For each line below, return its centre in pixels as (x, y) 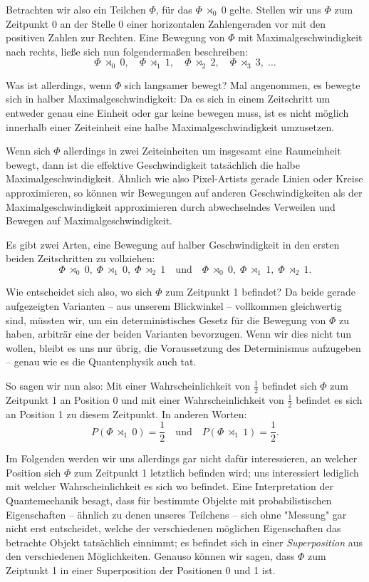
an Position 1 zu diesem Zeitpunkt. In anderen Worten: (126, 414)
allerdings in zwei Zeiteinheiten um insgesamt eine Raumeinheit (202, 151)
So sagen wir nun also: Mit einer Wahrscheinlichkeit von (128, 385)
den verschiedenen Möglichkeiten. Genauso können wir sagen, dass (150, 556)
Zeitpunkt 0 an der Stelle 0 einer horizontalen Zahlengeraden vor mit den (166, 23)
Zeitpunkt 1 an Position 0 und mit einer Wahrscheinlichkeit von (145, 399)
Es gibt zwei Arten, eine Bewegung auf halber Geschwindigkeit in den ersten (173, 244)
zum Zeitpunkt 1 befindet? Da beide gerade (260, 292)
